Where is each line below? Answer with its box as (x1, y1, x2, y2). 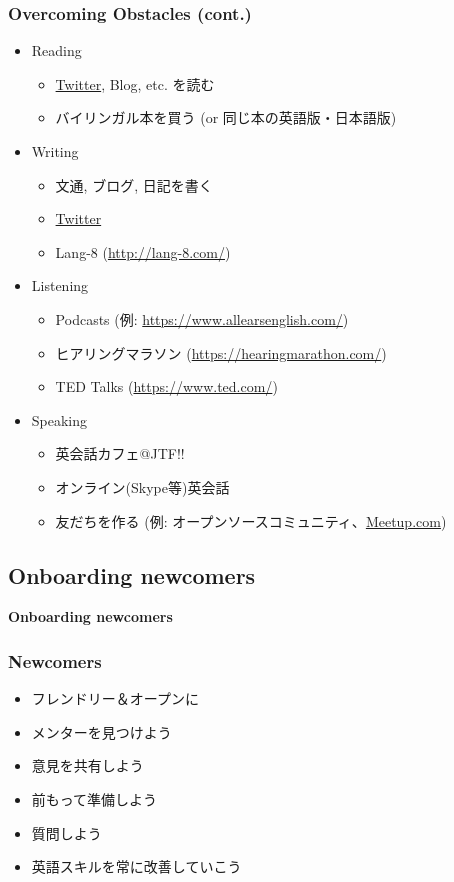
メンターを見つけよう (31, 721, 172, 742)
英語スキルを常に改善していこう (31, 856, 242, 877)
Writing (31, 141, 79, 161)
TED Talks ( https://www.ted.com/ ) (55, 376, 278, 397)
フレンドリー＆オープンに (31, 688, 199, 709)
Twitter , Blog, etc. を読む (55, 73, 215, 94)
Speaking (31, 409, 88, 430)
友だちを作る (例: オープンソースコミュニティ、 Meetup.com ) (55, 510, 447, 531)
